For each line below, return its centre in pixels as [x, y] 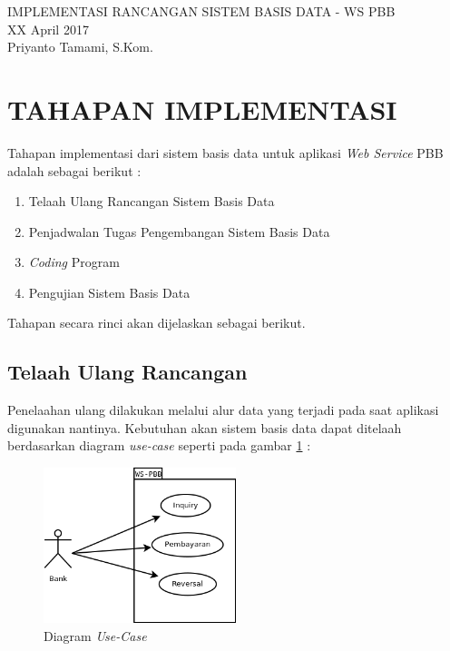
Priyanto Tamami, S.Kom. [80, 47]
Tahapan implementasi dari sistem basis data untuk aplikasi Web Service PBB [225, 152]
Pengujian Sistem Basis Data [109, 292]
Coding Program [74, 262]
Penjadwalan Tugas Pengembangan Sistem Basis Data [179, 231]
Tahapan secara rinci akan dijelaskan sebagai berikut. [157, 323]
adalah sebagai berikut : [74, 170]
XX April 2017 [48, 29]
